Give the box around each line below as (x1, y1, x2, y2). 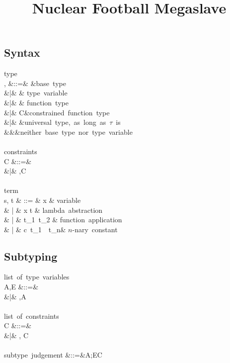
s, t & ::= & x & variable (4, 194, 81, 205)
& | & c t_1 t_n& (4, 224, 66, 234)
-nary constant (72, 224, 118, 234)
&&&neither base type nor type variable (4, 126, 133, 137)
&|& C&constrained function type (4, 107, 110, 117)
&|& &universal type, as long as (4, 117, 106, 127)
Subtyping (4, 248, 58, 264)
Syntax (4, 45, 40, 60)
